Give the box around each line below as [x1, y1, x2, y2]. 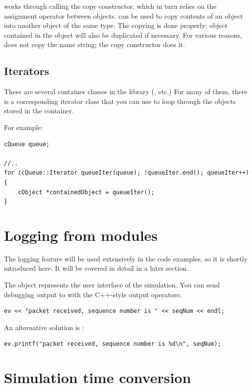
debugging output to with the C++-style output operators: [4, 289, 182, 299]
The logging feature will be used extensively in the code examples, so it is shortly [4, 253, 248, 263]
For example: [4, 122, 43, 132]
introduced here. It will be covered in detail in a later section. [4, 263, 189, 273]
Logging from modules [4, 225, 158, 245]
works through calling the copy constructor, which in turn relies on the [4, 1, 217, 11]
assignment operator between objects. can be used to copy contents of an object [4, 10, 243, 21]
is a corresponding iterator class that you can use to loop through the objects [4, 96, 236, 106]
